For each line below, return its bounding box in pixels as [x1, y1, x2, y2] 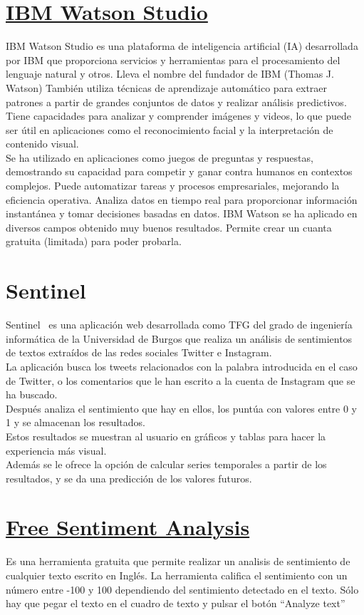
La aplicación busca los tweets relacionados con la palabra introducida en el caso [6, 358, 358, 373]
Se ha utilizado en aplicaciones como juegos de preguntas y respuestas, [6, 150, 313, 165]
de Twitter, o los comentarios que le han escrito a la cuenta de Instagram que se [6, 373, 355, 388]
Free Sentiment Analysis [6, 512, 250, 542]
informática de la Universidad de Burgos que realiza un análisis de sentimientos [6, 331, 353, 346]
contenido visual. [6, 136, 79, 151]
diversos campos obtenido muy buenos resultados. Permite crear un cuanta [6, 219, 332, 234]
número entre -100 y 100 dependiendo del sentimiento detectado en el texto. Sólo [6, 582, 359, 596]
